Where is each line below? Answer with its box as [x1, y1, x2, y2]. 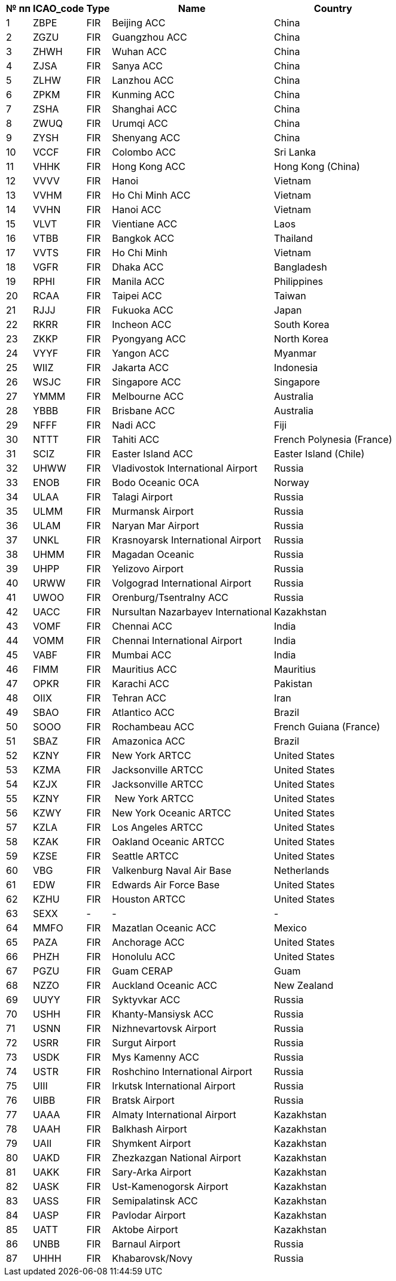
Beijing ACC [112, 17, 166, 29]
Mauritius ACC [112, 663, 177, 675]
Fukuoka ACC [112, 304, 173, 316]
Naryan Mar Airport [112, 520, 199, 532]
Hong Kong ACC [112, 160, 185, 172]
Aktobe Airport [112, 1224, 178, 1236]
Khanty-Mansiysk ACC [112, 1008, 214, 1020]
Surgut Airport [112, 1037, 176, 1049]
